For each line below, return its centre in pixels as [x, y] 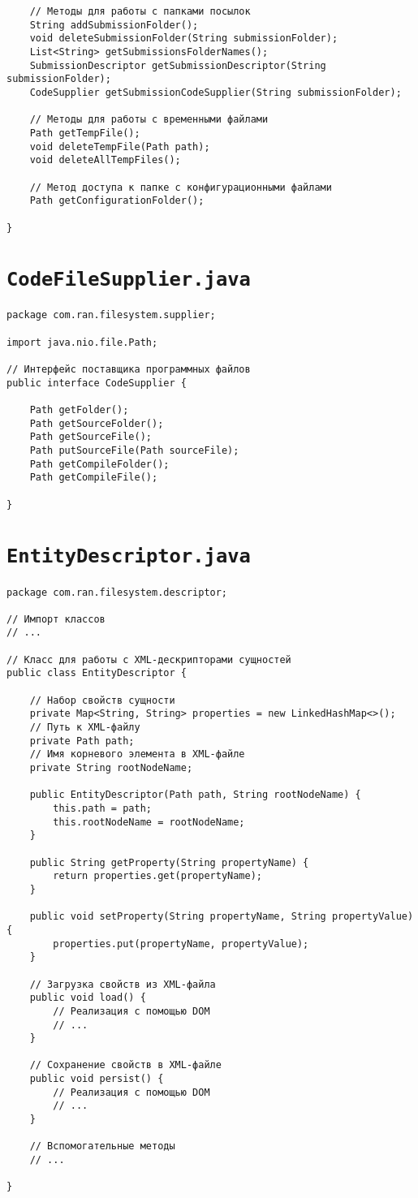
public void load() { [88, 998]
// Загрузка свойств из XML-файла [123, 984]
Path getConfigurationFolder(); [117, 201]
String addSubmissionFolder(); [114, 25]
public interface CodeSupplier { [97, 383]
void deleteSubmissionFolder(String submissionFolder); [184, 39]
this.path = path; [102, 808]
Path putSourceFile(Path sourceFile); [134, 450]
